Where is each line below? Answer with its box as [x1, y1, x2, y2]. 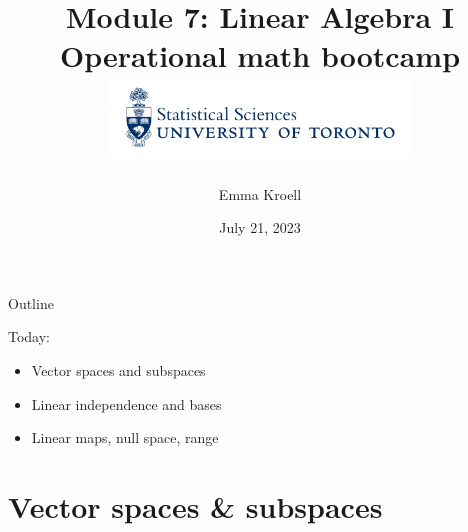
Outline [8, 292, 54, 313]
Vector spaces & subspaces [8, 486, 383, 526]
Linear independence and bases [31, 393, 222, 414]
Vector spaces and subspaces [31, 360, 206, 381]
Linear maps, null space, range [31, 427, 219, 448]
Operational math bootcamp [59, 35, 461, 76]
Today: [8, 326, 51, 347]
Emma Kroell [218, 183, 302, 204]
